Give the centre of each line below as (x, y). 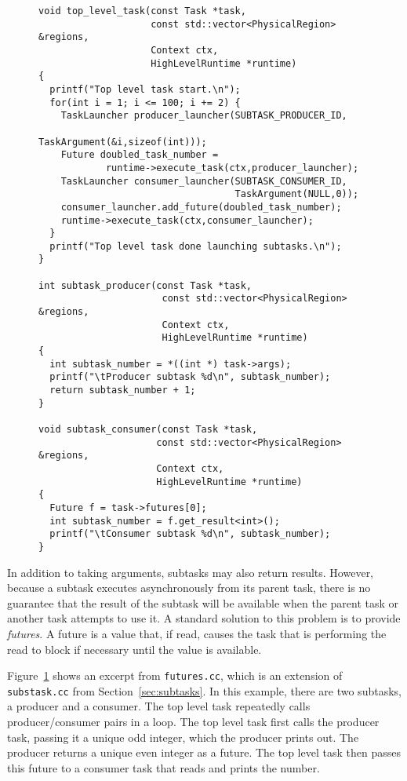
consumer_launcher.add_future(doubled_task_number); (201, 207)
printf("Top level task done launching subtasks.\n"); (196, 246)
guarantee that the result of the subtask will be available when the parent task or (203, 602)
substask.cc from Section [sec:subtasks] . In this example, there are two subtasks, (204, 690)
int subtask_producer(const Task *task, (145, 285)
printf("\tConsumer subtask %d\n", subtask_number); (190, 534)
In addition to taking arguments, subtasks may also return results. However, (191, 572)
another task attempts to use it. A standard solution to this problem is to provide (204, 618)
